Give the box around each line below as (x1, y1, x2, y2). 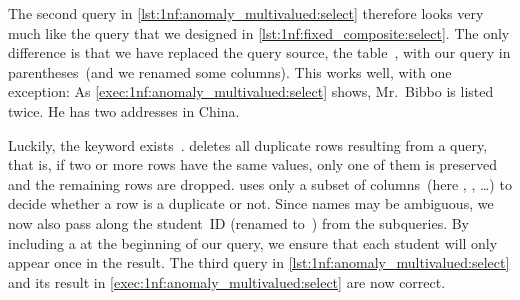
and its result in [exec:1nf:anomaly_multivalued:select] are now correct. (8, 271, 446, 292)
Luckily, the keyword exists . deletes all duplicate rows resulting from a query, (8, 134, 488, 155)
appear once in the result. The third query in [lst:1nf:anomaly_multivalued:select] (8, 252, 510, 273)
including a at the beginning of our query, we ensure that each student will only (8, 232, 498, 253)
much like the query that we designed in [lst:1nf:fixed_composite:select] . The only (8, 22, 510, 43)
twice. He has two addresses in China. (8, 100, 240, 121)
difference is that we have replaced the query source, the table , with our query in (8, 42, 511, 63)
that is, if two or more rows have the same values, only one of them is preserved (8, 154, 498, 175)
